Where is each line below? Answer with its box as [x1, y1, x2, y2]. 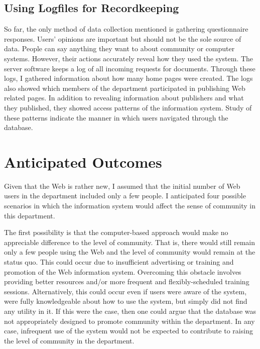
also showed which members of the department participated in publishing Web [4, 82, 245, 93]
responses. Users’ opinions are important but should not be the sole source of [4, 33, 241, 44]
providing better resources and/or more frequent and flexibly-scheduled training [4, 276, 249, 287]
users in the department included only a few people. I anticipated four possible [4, 190, 246, 201]
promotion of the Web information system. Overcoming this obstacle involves [4, 266, 241, 277]
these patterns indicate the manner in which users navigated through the [4, 112, 228, 123]
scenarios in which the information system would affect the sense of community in [4, 200, 255, 211]
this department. [4, 210, 55, 220]
